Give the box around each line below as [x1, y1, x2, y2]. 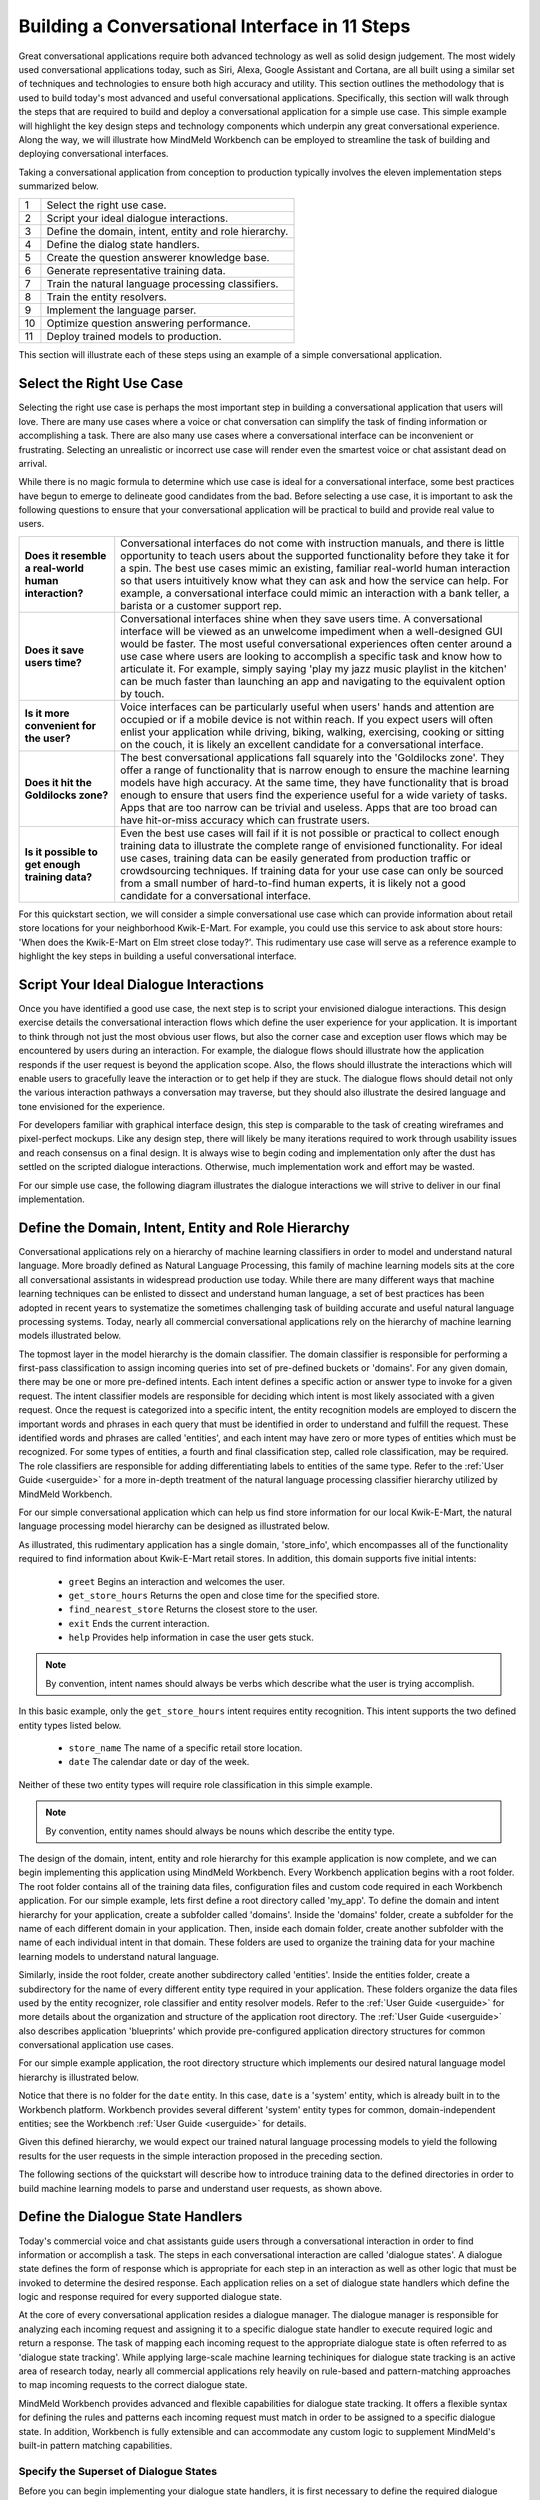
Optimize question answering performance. [46, 316, 252, 330]
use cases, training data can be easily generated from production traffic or [120, 851, 472, 865]
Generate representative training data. [46, 264, 226, 278]
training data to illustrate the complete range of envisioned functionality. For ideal [120, 838, 503, 852]
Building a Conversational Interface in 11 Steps [18, 15, 411, 37]
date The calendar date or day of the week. [68, 1756, 250, 1768]
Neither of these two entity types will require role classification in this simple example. [18, 1778, 374, 1790]
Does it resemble [24, 548, 107, 562]
